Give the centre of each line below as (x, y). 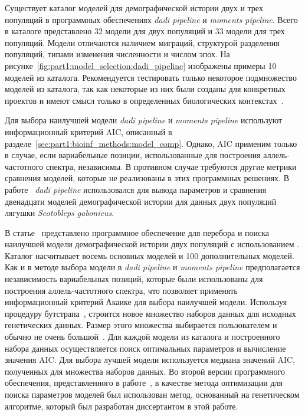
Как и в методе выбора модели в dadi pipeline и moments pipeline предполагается (152, 267)
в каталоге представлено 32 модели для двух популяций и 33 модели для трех (145, 31)
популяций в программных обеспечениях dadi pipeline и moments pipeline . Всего (151, 19)
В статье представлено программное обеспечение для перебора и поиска (137, 232)
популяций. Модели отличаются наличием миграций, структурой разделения (142, 42)
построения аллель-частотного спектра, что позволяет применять (121, 290)
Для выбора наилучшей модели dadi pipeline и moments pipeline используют (144, 120)
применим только (266, 143)
